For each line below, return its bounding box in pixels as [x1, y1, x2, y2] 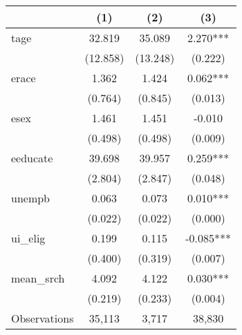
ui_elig [11, 230, 46, 246]
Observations [11, 310, 74, 326]
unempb [11, 190, 50, 206]
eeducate [11, 150, 53, 166]
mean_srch [11, 270, 65, 286]
